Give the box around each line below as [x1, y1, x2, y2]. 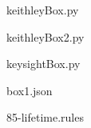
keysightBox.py [6, 55, 81, 72]
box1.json [6, 82, 53, 98]
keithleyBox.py [6, 2, 79, 18]
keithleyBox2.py [6, 28, 85, 45]
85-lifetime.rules [6, 109, 84, 126]
